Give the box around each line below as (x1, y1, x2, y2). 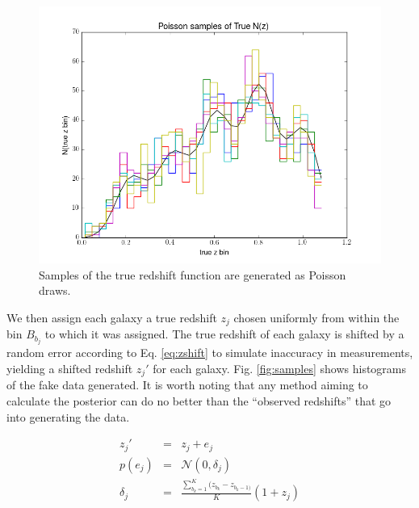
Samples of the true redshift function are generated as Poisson (39, 266, 346, 283)
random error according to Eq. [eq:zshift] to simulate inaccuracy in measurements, (6, 344, 413, 361)
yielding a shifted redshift (6, 359, 133, 376)
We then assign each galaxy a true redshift (6, 309, 217, 325)
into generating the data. (6, 408, 130, 425)
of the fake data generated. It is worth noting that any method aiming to (6, 376, 368, 393)
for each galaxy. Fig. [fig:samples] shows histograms (153, 359, 407, 376)
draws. (39, 282, 71, 299)
